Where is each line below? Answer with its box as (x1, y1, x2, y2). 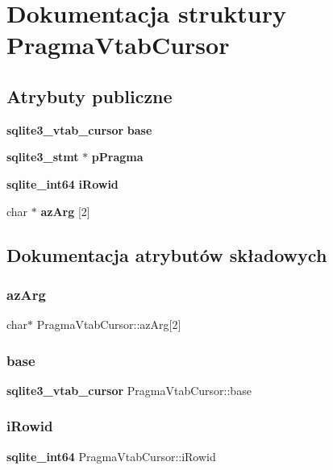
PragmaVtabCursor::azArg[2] (36, 316, 181, 333)
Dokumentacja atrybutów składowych (6, 242, 327, 267)
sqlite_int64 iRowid (6, 175, 119, 192)
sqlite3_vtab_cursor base (6, 121, 152, 138)
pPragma (91, 148, 144, 165)
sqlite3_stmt (6, 148, 79, 165)
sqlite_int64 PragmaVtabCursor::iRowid (6, 447, 216, 464)
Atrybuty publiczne (6, 83, 173, 108)
